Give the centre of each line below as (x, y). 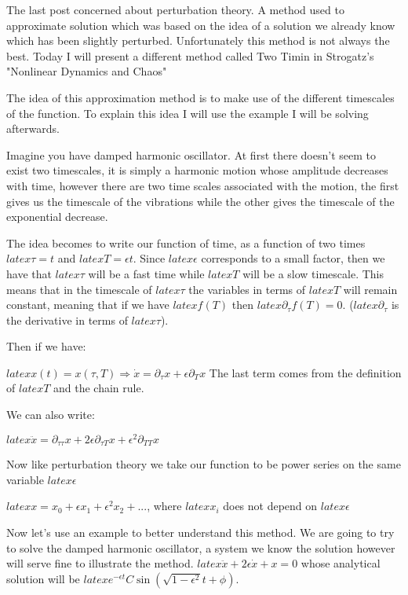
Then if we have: (46, 346)
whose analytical (341, 563)
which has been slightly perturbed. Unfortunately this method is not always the (198, 40)
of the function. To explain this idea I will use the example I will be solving (188, 113)
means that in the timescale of (79, 289)
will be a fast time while (146, 273)
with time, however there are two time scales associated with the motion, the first (203, 185)
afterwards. (33, 129)
